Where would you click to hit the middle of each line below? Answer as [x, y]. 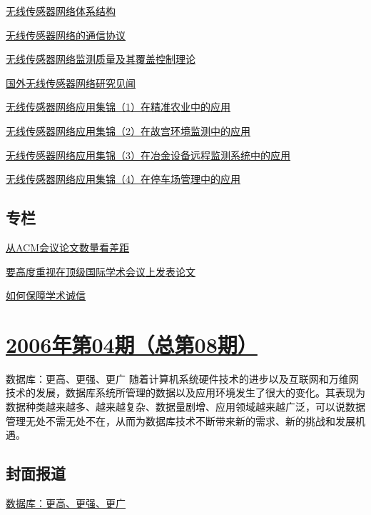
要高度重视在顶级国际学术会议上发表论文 [101, 271]
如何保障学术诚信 [46, 295]
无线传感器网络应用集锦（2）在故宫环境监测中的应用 [128, 130]
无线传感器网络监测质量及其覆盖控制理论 [101, 59]
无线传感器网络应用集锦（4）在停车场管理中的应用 [123, 179]
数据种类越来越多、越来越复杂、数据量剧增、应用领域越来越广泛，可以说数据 [185, 407]
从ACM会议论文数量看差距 [68, 247]
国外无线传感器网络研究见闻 [71, 82]
